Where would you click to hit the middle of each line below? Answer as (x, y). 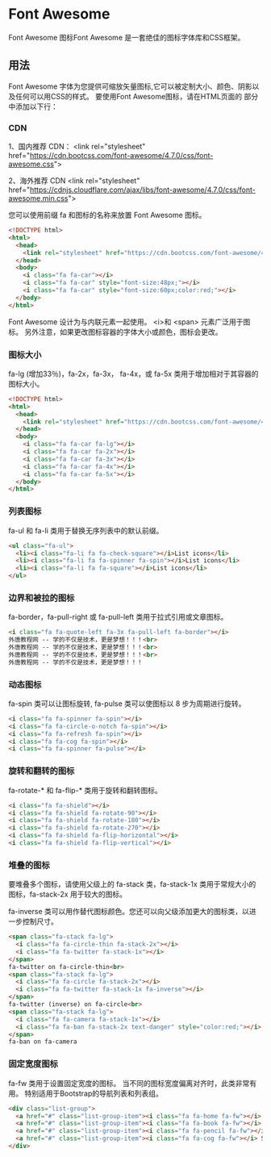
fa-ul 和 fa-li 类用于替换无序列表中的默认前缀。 (86, 530)
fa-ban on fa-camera (43, 1042)
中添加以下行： (33, 107)
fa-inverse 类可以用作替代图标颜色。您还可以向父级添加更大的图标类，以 (129, 912)
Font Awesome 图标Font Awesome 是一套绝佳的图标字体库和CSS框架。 (127, 37)
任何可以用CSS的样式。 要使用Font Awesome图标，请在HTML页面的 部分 (137, 96)
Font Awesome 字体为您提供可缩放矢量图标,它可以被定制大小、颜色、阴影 (130, 86)
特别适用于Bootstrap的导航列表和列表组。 (94, 1093)
